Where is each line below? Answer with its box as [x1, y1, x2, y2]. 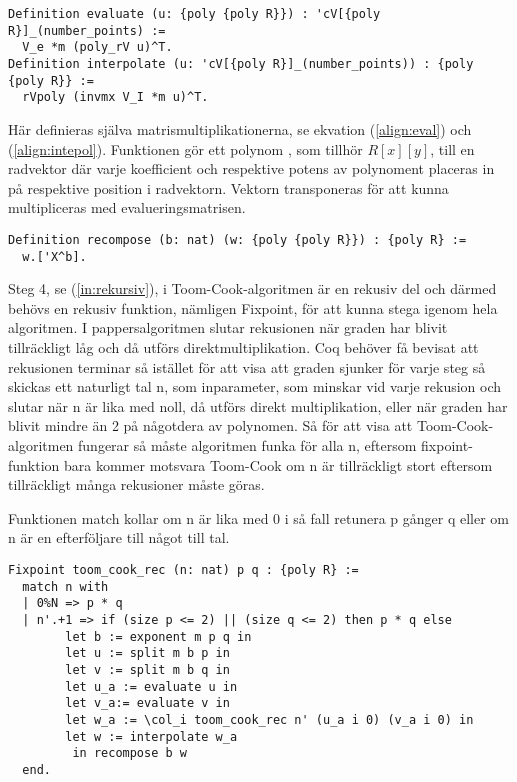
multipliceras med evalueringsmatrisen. [8, 197, 246, 218]
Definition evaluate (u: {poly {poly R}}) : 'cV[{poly [8, 7, 381, 21]
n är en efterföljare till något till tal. [8, 527, 230, 548]
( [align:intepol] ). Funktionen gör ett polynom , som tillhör [8, 138, 363, 159]
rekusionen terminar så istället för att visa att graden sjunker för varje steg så [8, 356, 486, 377]
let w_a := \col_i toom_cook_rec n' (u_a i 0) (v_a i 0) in [65, 712, 474, 727]
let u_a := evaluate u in [65, 679, 238, 694]
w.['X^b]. [22, 249, 87, 264]
